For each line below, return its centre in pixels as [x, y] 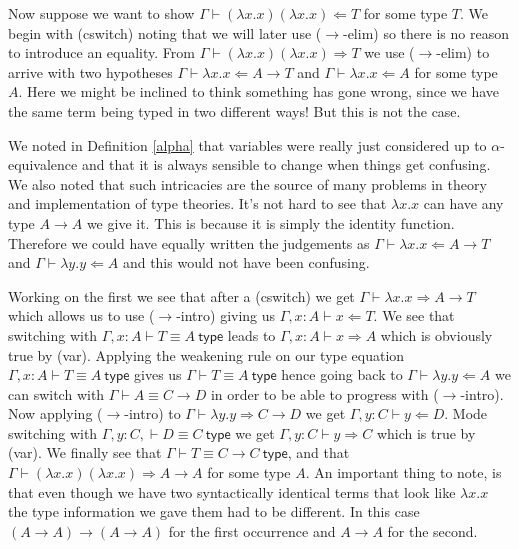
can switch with [56, 393]
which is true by [426, 432]
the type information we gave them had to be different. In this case [214, 511]
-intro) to [152, 413]
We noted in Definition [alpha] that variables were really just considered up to [247, 144]
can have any [463, 203]
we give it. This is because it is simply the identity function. [270, 222]
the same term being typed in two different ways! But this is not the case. [234, 110]
